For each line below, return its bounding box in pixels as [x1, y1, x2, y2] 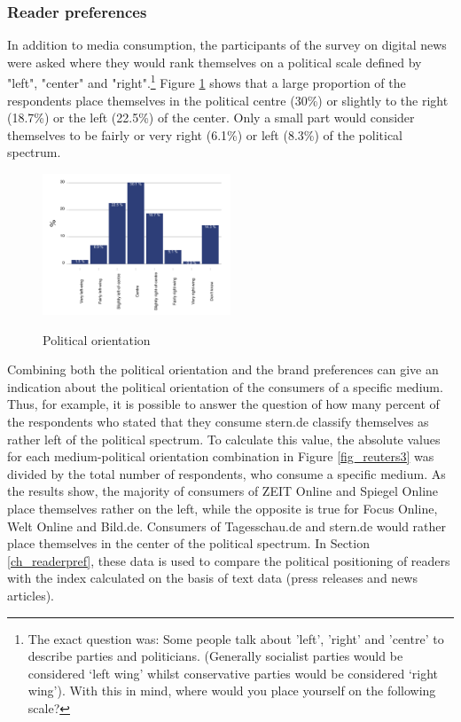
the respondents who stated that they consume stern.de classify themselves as [7, 412, 429, 430]
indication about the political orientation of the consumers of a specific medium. [7, 377, 443, 396]
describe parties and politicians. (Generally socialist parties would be [27, 647, 403, 665]
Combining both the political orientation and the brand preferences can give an [7, 360, 439, 379]
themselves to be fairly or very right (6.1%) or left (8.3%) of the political [7, 125, 403, 144]
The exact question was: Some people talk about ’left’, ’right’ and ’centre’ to [27, 629, 444, 647]
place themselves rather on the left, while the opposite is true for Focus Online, [7, 498, 438, 517]
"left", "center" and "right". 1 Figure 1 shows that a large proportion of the [7, 71, 406, 92]
